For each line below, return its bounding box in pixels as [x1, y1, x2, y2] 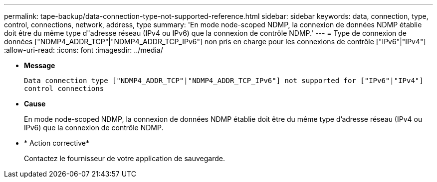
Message [24, 61, 55, 70]
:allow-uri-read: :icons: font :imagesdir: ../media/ [4, 46, 163, 54]
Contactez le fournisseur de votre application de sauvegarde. [24, 154, 225, 163]
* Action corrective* [24, 139, 90, 147]
